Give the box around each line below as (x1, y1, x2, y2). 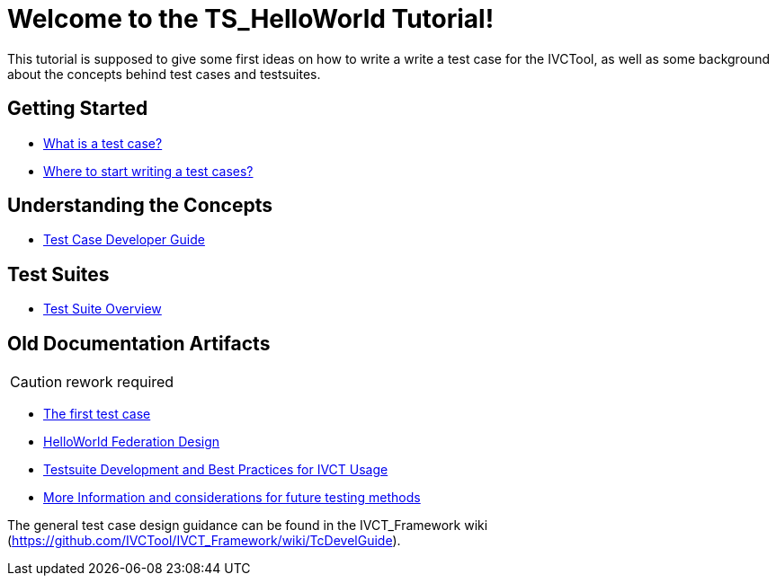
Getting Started (7, 97, 148, 120)
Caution (10, 373, 63, 392)
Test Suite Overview (43, 301, 162, 317)
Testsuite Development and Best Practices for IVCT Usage (43, 462, 388, 478)
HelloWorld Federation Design (43, 434, 220, 450)
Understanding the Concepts (7, 194, 272, 217)
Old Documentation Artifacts (7, 331, 271, 355)
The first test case (43, 406, 151, 422)
